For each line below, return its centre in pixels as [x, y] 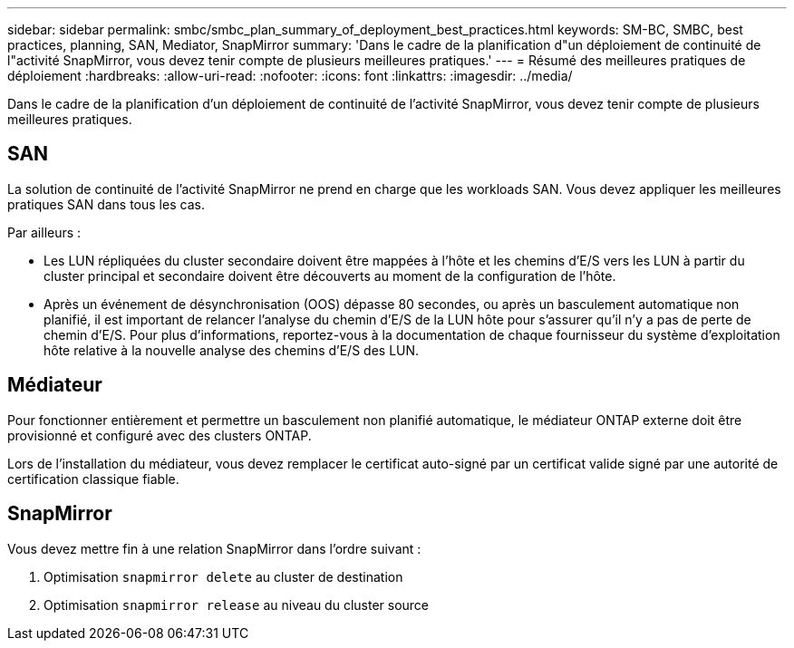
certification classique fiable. [93, 479]
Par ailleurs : [44, 232]
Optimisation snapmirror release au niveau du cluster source [237, 604]
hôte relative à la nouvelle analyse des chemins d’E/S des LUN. [232, 350]
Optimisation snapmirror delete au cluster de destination [223, 576]
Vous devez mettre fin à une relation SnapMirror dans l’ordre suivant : [214, 548]
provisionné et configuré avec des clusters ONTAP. [160, 435]
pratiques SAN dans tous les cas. [106, 204]
